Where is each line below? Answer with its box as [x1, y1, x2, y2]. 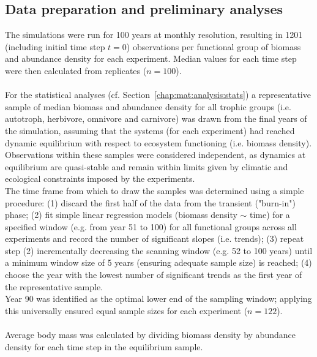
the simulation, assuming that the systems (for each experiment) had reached [5, 124, 295, 137]
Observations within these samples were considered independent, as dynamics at [5, 148, 306, 161]
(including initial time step [5, 40, 105, 53]
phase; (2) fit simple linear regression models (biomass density [5, 208, 237, 221]
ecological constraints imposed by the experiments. [5, 172, 195, 185]
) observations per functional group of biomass [126, 40, 301, 53]
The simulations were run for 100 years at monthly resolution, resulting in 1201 [5, 28, 303, 41]
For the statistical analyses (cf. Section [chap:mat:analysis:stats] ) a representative [5, 88, 311, 101]
